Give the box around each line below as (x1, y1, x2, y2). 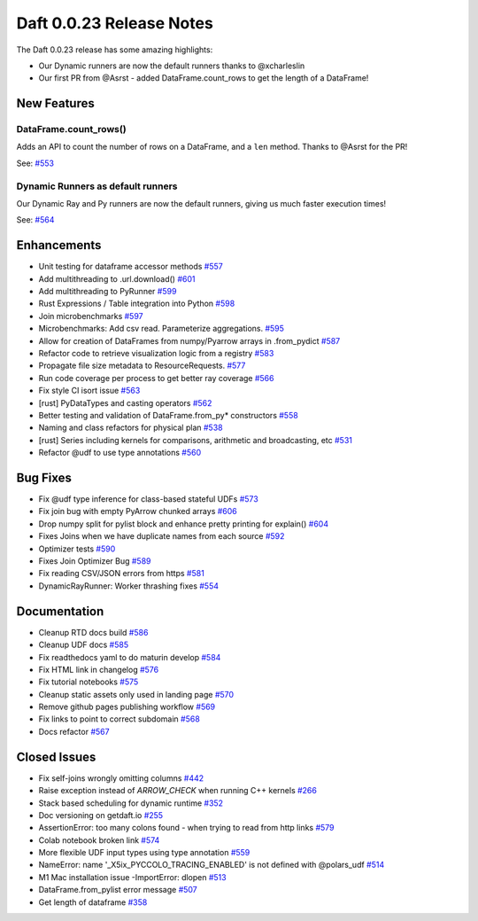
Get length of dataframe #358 (38, 896, 148, 908)
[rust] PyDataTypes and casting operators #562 (38, 397, 212, 408)
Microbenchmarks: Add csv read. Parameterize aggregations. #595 (38, 324, 285, 334)
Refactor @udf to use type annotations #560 (38, 448, 202, 458)
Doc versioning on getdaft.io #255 (38, 809, 164, 820)
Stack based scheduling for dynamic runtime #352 (38, 798, 224, 808)
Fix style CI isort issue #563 (38, 386, 141, 396)
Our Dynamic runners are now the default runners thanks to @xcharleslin (38, 60, 305, 71)
